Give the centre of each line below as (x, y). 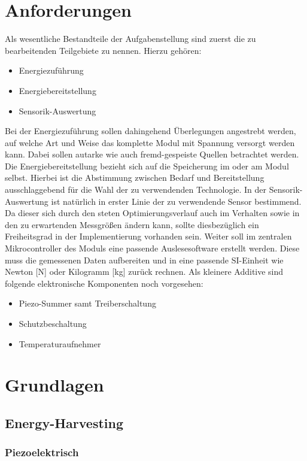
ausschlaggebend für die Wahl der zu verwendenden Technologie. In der (136, 189)
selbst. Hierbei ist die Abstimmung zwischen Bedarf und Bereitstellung (135, 178)
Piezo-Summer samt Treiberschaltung (87, 303)
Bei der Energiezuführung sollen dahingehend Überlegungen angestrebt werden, (151, 131)
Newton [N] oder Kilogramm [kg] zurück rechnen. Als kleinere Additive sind (144, 272)
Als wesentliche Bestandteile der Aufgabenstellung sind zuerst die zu (130, 39)
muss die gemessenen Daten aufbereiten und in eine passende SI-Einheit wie (144, 260)
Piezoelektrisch (42, 452)
